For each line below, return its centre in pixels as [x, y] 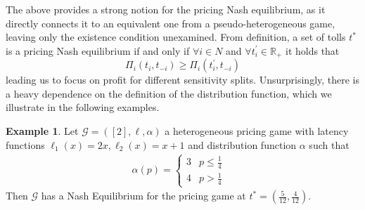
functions [25, 144]
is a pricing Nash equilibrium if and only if [98, 50]
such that [329, 144]
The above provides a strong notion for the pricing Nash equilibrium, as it [166, 9]
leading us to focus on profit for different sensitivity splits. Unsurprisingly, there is [183, 80]
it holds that [312, 50]
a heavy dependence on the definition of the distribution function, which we [169, 93]
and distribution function [242, 144]
